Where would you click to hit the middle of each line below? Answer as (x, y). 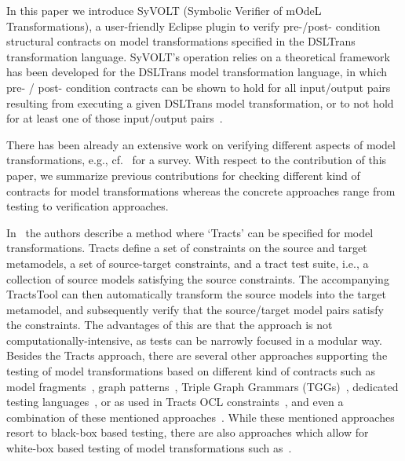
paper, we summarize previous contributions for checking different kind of (183, 175)
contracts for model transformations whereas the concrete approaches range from (201, 190)
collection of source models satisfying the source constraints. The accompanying (198, 278)
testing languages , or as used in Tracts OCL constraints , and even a (175, 402)
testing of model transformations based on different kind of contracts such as (191, 371)
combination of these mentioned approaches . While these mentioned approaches (201, 417)
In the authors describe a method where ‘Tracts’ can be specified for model (190, 232)
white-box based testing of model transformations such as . (149, 448)
